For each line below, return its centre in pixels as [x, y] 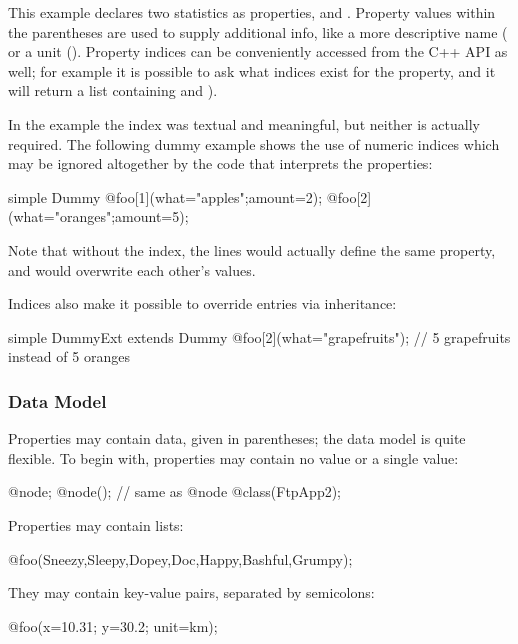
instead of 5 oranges [69, 356]
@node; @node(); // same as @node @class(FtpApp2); [175, 491]
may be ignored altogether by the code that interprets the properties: [220, 163]
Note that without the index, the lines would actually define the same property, [252, 249]
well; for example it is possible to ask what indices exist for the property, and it [252, 70]
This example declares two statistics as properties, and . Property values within [252, 12]
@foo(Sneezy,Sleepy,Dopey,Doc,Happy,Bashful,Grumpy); [180, 558]
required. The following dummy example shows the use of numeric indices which [254, 143]
